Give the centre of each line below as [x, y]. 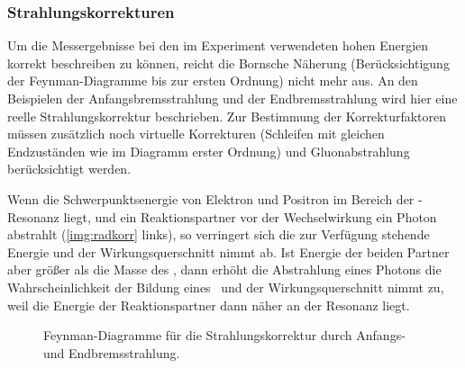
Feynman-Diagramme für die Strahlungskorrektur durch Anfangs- [224, 335]
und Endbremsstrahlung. [112, 352]
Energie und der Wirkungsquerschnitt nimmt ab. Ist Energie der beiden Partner [228, 251]
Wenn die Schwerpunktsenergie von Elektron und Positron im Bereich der [211, 198]
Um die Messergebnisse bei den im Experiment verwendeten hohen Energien [218, 45]
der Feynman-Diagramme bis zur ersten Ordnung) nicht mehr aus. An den [213, 81]
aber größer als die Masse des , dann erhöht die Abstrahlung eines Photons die [224, 269]
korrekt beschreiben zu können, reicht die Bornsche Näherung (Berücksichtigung [228, 63]
